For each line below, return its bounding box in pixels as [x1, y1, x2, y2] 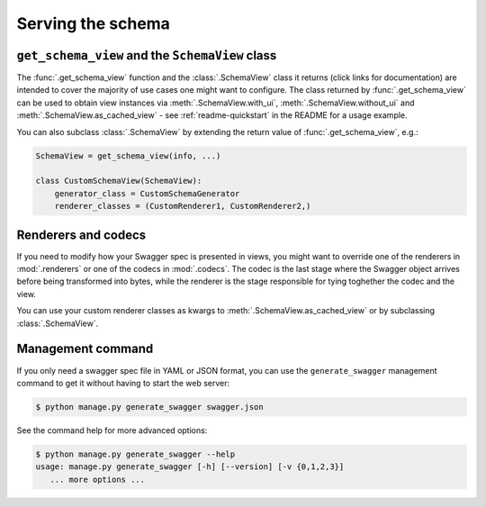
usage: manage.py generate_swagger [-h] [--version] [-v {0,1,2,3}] [35, 462, 345, 472]
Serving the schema [16, 14, 171, 33]
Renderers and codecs [16, 227, 147, 242]
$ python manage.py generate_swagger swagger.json [35, 402, 265, 412]
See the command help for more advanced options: [16, 424, 208, 436]
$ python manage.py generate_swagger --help [35, 448, 236, 459]
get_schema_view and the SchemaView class [16, 48, 277, 63]
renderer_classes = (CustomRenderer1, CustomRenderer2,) [54, 201, 311, 212]
